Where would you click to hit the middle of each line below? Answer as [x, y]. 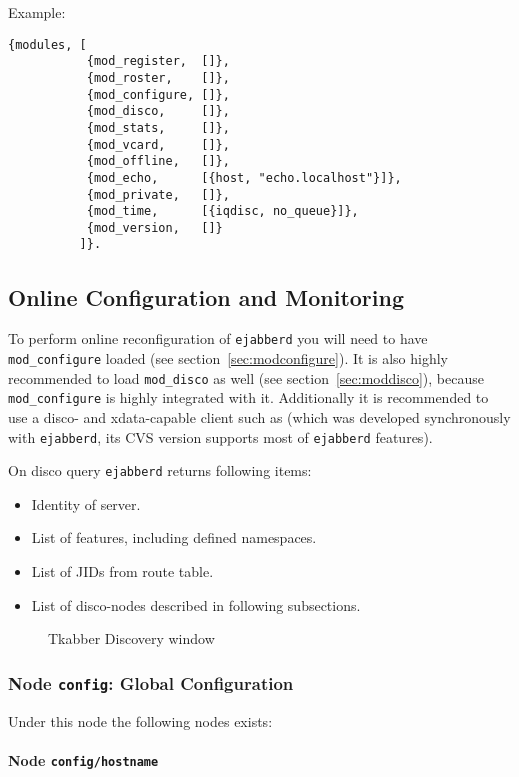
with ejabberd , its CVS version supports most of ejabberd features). [220, 436]
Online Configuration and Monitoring [206, 296]
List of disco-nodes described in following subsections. [196, 604]
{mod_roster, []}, [158, 77]
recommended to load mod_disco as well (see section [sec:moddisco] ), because [246, 377]
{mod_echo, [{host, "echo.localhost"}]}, [244, 177]
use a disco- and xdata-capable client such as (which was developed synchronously [259, 416]
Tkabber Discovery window [131, 638]
